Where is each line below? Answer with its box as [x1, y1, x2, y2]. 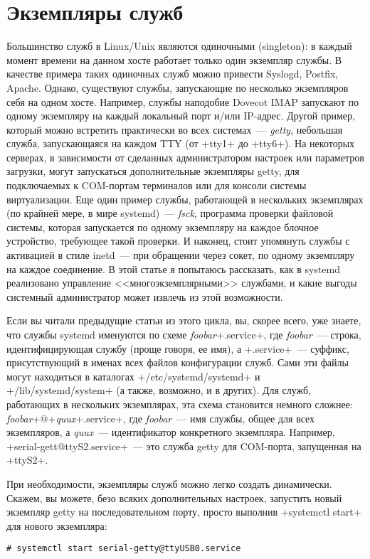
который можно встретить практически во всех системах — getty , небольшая [6, 122, 343, 137]
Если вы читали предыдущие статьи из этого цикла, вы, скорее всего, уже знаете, [6, 313, 361, 328]
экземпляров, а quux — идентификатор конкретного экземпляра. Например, [6, 425, 335, 440]
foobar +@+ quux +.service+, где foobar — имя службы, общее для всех [6, 410, 315, 425]
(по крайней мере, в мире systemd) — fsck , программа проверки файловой [6, 206, 334, 220]
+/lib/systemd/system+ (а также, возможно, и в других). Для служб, [6, 383, 312, 398]
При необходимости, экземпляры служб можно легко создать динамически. [6, 476, 332, 491]
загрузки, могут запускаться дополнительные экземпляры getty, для [6, 164, 300, 179]
